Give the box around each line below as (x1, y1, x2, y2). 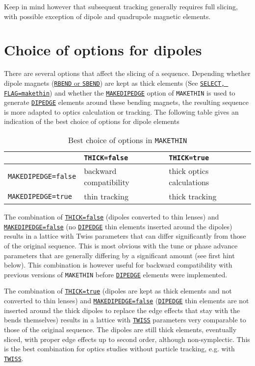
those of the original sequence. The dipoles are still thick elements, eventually (4, 324, 237, 334)
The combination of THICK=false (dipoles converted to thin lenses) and (4, 212, 219, 222)
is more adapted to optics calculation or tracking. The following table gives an (4, 106, 239, 117)
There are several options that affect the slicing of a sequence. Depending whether (4, 68, 251, 78)
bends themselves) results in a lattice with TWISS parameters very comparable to (4, 315, 246, 325)
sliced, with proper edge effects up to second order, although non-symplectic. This (4, 334, 250, 344)
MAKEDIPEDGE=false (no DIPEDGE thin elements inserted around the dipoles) (4, 221, 232, 231)
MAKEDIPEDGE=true (8, 192, 72, 200)
